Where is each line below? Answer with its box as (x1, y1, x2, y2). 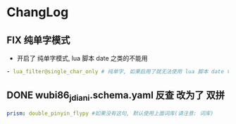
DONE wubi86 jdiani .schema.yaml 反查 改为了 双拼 (6, 89, 225, 103)
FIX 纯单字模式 (6, 34, 70, 46)
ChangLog (6, 4, 69, 20)
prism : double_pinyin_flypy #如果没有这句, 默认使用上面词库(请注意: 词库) (6, 110, 214, 117)
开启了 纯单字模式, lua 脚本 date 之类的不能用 (16, 54, 149, 62)
